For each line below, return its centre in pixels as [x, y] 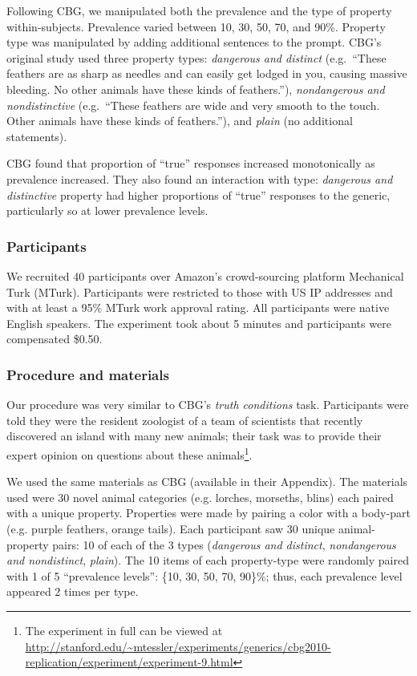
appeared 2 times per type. [73, 591]
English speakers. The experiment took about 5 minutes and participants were [199, 323]
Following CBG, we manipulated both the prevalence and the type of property [199, 10]
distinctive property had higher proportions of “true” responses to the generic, [198, 194]
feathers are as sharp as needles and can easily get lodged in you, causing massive [207, 73]
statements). [37, 136]
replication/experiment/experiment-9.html [129, 662]
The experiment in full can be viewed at [124, 630]
